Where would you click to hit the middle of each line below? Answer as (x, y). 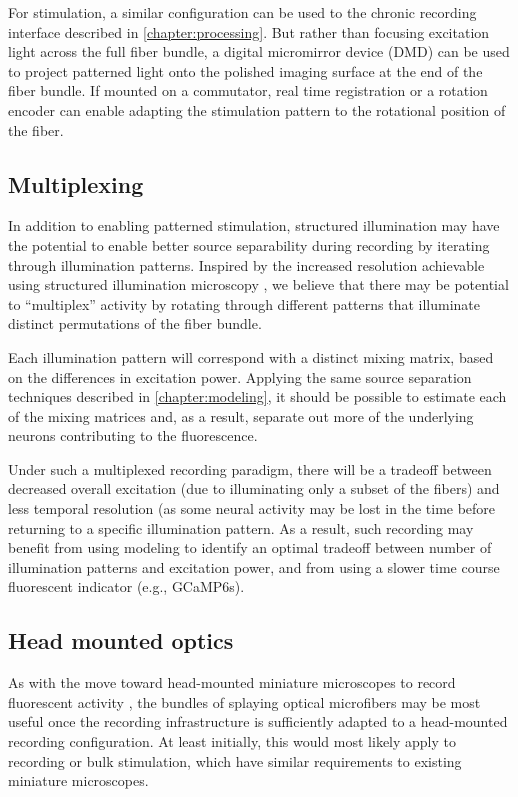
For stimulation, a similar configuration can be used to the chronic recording (242, 12)
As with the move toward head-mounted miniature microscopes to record (232, 682)
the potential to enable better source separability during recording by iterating (249, 244)
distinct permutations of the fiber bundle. (135, 323)
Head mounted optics (121, 640)
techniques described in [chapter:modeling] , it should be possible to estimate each (257, 396)
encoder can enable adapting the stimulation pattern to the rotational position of (257, 109)
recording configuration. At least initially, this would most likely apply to (232, 741)
